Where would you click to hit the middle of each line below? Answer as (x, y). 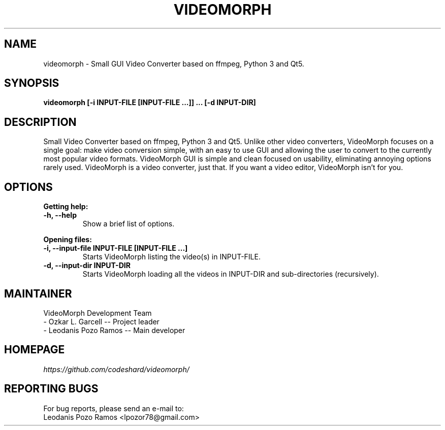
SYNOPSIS (32, 83)
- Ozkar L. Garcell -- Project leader (101, 321)
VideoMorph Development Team (98, 313)
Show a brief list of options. (129, 224)
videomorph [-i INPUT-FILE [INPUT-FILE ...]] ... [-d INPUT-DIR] (150, 103)
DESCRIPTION (40, 122)
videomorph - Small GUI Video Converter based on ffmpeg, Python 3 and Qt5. (174, 63)
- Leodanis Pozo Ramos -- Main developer (114, 330)
